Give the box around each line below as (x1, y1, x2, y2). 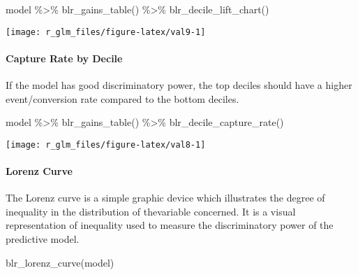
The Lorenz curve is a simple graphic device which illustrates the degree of (6, 190, 325, 205)
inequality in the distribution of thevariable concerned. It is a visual (6, 204, 296, 218)
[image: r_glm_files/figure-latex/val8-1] (6, 139, 206, 150)
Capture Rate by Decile (6, 50, 123, 65)
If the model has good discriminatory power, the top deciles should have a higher (6, 78, 352, 92)
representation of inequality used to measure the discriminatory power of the (6, 218, 334, 232)
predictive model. (6, 232, 80, 246)
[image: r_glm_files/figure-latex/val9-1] (6, 27, 206, 37)
